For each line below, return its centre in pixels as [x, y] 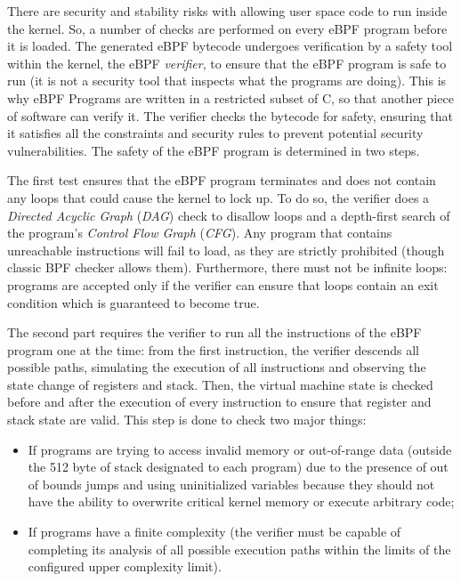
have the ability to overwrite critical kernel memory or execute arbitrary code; [241, 501]
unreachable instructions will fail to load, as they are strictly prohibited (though [226, 250]
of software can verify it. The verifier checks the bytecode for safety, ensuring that [230, 115]
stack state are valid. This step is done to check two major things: [187, 420]
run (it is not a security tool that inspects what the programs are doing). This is [227, 81]
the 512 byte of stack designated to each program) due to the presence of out [238, 467]
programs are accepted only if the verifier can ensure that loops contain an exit [223, 284]
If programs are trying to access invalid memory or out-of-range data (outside [240, 449]
